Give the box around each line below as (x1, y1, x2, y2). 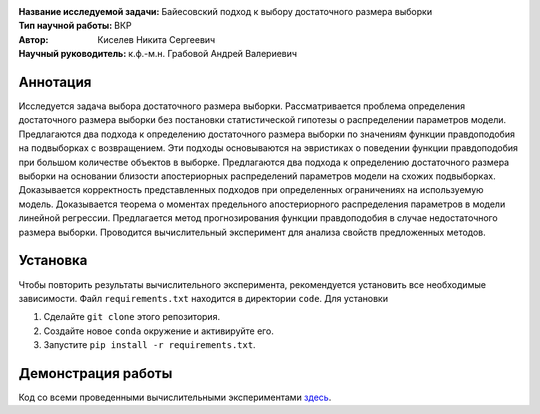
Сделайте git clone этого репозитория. (43, 311, 220, 323)
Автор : (18, 33, 49, 45)
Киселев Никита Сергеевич (97, 33, 216, 45)
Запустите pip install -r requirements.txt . (43, 339, 256, 351)
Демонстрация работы (18, 365, 173, 382)
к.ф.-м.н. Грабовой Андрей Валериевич (128, 48, 298, 60)
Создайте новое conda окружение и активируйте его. (43, 325, 274, 337)
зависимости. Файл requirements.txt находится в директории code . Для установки (18, 292, 389, 304)
